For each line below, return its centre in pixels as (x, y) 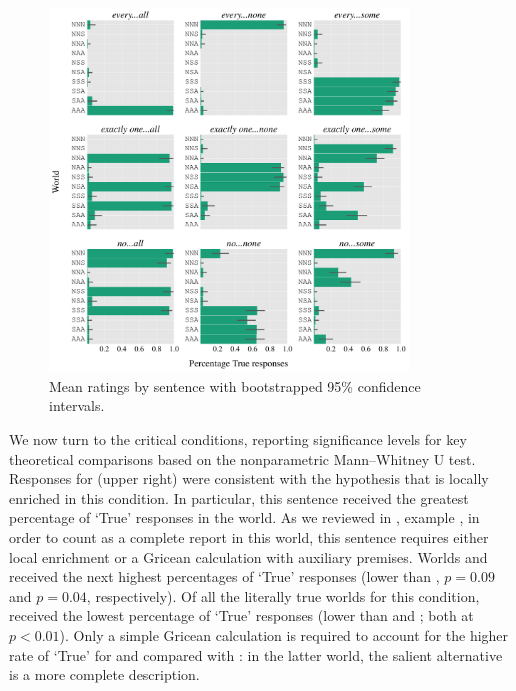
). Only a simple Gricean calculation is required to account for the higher (284, 635)
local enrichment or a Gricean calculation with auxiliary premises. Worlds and (248, 556)
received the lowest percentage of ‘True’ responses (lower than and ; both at (241, 615)
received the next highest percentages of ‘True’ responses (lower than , (224, 576)
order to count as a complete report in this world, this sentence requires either (249, 537)
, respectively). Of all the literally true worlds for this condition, (283, 595)
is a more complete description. (104, 674)
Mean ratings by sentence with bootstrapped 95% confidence (235, 385)
